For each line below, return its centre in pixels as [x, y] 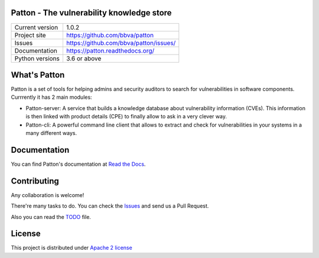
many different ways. [51, 133]
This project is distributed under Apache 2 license [71, 248]
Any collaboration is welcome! [48, 195]
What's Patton [38, 75]
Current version [36, 27]
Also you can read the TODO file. [51, 217]
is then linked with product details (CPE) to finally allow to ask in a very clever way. [126, 117]
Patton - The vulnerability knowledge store [91, 13]
